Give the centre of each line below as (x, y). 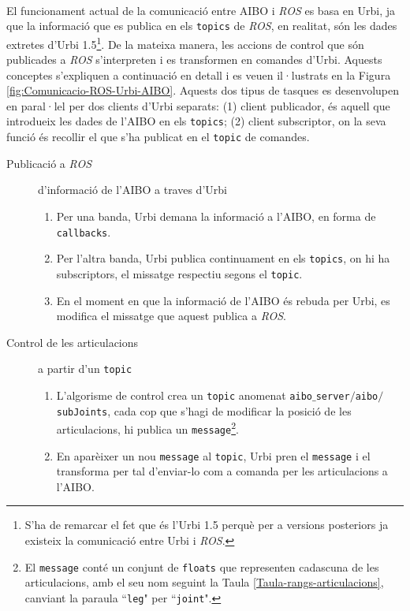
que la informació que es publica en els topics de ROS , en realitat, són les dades (202, 26)
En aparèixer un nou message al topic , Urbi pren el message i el (213, 455)
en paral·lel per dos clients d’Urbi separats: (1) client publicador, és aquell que (198, 105)
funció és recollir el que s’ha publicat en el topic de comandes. (158, 137)
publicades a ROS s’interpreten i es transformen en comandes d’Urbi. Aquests (194, 60)
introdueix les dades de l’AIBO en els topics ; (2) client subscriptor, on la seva (196, 121)
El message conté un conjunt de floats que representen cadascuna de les (202, 566)
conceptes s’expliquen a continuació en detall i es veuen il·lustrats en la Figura (199, 75)
